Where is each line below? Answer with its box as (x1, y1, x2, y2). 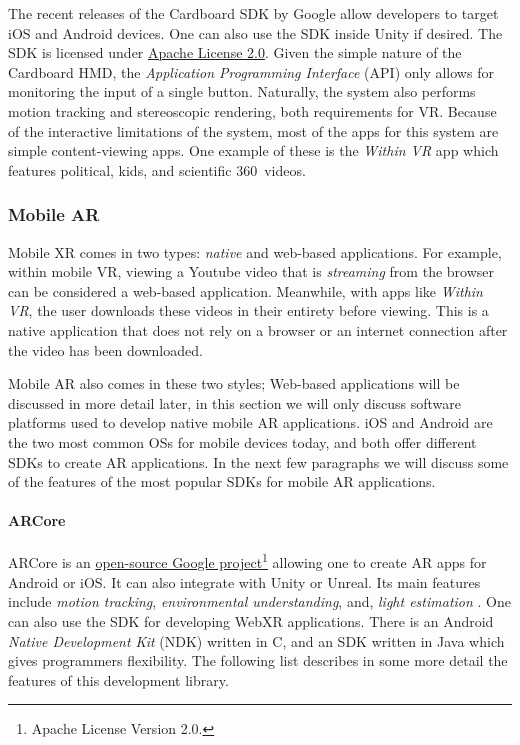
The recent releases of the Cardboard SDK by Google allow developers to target (8, 3, 499, 23)
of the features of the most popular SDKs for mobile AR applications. (8, 471, 436, 492)
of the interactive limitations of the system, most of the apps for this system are (8, 120, 499, 141)
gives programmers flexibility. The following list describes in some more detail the (8, 650, 508, 671)
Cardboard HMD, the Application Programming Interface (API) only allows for (8, 61, 494, 82)
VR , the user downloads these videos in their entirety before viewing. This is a (8, 300, 489, 321)
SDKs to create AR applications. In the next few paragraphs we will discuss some (8, 451, 509, 472)
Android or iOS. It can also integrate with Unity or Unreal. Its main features (8, 571, 481, 592)
